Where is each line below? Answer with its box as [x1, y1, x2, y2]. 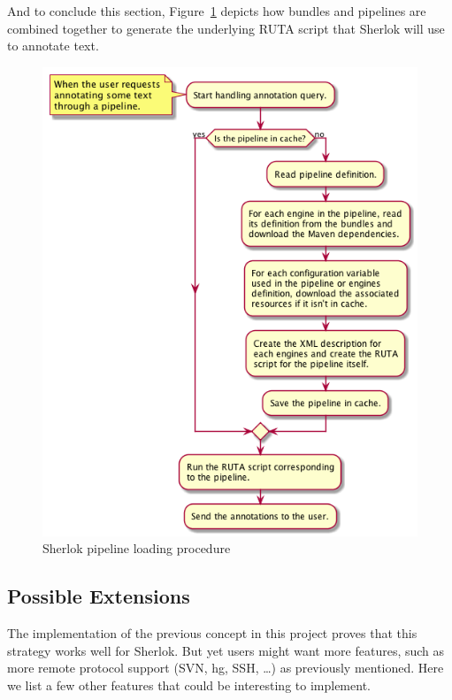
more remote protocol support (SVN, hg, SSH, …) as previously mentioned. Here [7, 658, 444, 677]
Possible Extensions [7, 582, 190, 610]
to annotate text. [7, 36, 99, 55]
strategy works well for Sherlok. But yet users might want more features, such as [7, 641, 445, 659]
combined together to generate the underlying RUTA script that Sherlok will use [7, 19, 445, 37]
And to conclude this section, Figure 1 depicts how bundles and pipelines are [7, 2, 426, 19]
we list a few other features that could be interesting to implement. [7, 675, 371, 694]
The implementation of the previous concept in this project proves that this [7, 623, 418, 642]
